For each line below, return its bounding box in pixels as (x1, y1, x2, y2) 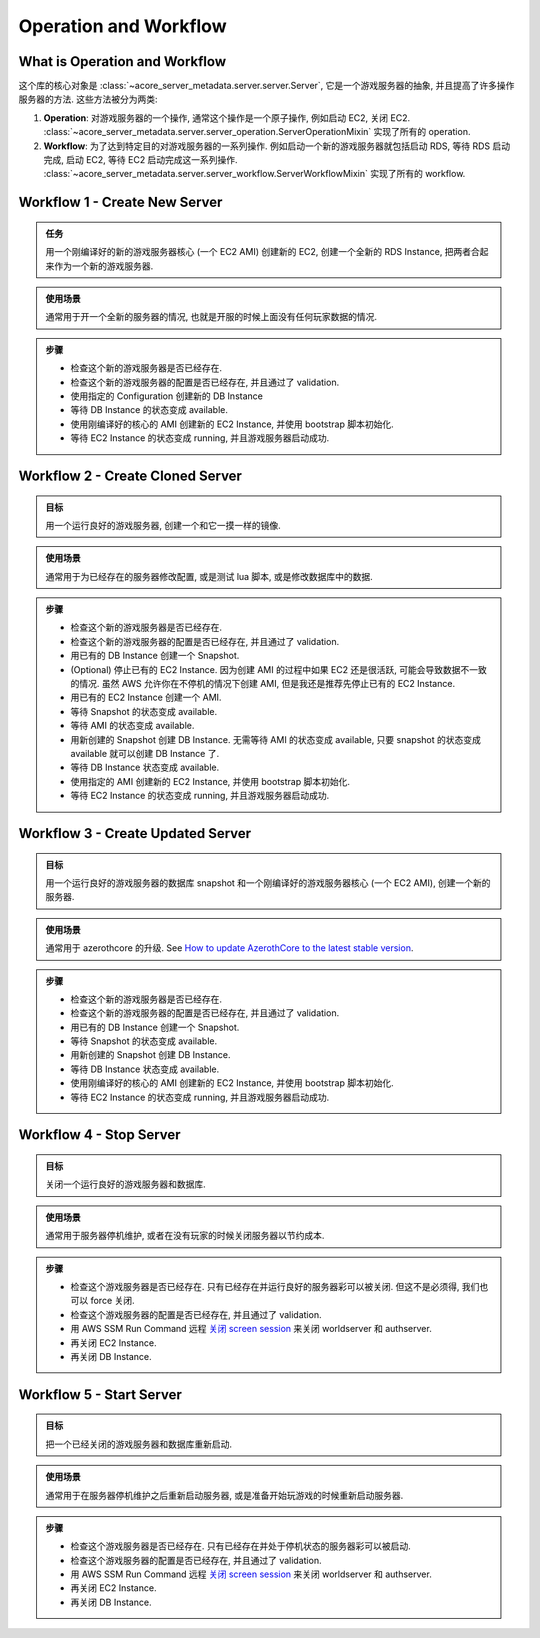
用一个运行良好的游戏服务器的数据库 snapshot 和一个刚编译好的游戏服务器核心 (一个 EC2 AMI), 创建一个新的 (45, 876, 491, 889)
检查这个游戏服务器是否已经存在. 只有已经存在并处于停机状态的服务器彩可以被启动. (70, 1540, 412, 1552)
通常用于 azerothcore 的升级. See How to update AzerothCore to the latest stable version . (45, 942, 414, 954)
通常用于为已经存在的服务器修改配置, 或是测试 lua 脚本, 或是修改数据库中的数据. (45, 570, 374, 582)
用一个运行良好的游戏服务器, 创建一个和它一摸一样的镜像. (45, 519, 282, 531)
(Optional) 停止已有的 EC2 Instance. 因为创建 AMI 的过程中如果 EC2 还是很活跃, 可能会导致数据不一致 (70, 663, 487, 675)
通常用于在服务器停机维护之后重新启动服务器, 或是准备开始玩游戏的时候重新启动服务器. (45, 1489, 404, 1501)
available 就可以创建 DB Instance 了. (70, 747, 220, 759)
